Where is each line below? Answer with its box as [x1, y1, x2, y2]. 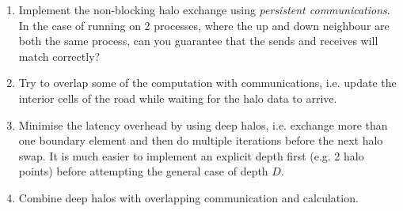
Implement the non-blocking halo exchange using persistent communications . [18, 2, 390, 17]
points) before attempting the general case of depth [18, 163, 268, 179]
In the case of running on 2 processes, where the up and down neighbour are [18, 17, 390, 33]
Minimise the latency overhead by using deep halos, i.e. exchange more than [18, 116, 388, 133]
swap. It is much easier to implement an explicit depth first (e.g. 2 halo [18, 147, 364, 164]
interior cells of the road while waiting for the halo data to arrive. [18, 89, 337, 106]
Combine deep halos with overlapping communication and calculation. [18, 189, 359, 205]
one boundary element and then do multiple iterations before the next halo [18, 132, 383, 149]
